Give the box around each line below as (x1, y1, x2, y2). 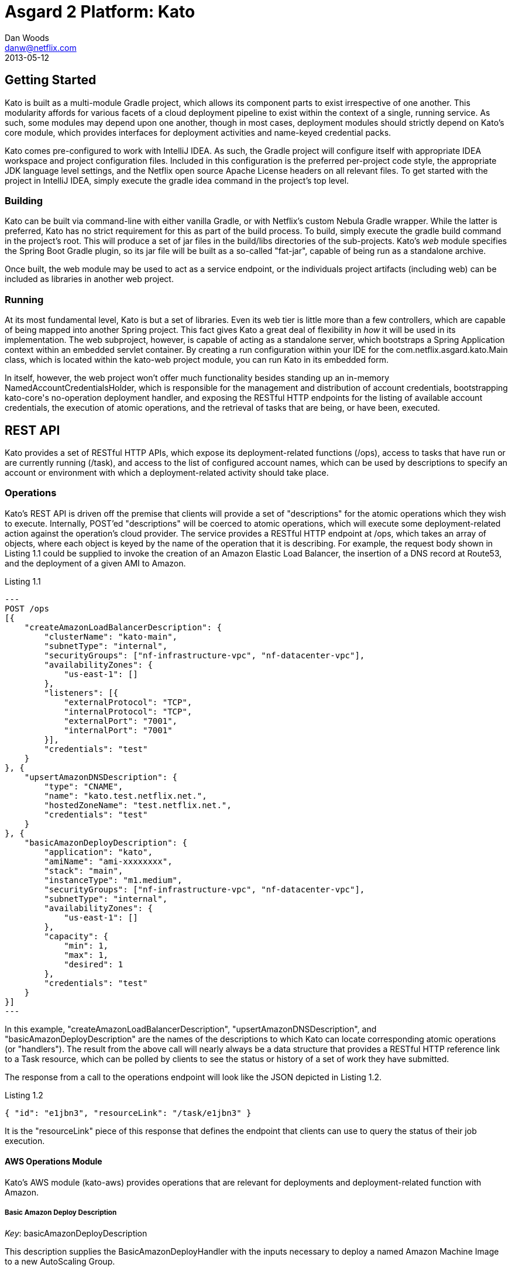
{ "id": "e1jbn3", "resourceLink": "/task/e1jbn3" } (5, 1108, 252, 1118)
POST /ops (5, 603, 49, 613)
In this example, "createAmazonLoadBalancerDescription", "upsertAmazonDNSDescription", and (5, 1023, 377, 1034)
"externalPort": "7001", (64, 716, 178, 726)
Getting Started (5, 73, 97, 88)
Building (5, 194, 43, 207)
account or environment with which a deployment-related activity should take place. (5, 467, 329, 478)
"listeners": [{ (44, 688, 118, 698)
